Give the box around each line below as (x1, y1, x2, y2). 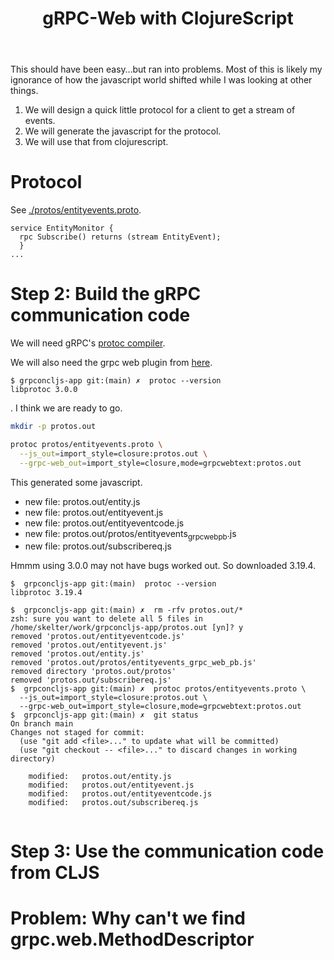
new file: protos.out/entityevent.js (24, 506, 164, 518)
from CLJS (10, 861, 100, 884)
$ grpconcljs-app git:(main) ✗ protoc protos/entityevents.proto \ (10, 684, 307, 694)
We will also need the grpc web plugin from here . (10, 357, 213, 369)
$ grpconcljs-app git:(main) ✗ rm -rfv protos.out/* (10, 605, 244, 616)
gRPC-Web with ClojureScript (42, 7, 294, 30)
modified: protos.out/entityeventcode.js (28, 789, 213, 799)
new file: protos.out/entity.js (24, 495, 141, 507)
